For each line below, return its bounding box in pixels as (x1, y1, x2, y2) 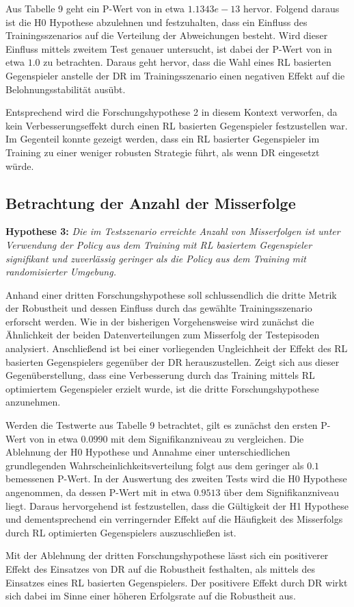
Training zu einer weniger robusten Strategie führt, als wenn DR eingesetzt (5, 145, 320, 159)
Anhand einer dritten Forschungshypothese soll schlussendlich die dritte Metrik (5, 287, 337, 301)
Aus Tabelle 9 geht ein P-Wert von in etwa (5, 1, 185, 15)
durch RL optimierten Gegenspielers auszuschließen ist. (5, 525, 236, 539)
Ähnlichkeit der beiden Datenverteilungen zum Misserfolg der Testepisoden (5, 327, 320, 342)
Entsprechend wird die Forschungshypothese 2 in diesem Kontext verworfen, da (5, 105, 338, 119)
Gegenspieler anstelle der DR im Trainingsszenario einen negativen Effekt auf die (5, 68, 345, 82)
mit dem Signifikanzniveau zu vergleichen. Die (111, 431, 304, 445)
